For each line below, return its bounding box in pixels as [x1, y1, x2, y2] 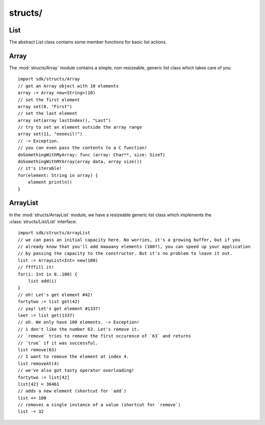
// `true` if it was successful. [18, 340, 98, 346]
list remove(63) [18, 347, 57, 352]
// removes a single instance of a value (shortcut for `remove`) [18, 402, 181, 408]
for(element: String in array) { [18, 172, 98, 178]
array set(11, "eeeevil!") [18, 131, 83, 137]
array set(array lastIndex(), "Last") [18, 117, 111, 123]
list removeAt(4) [18, 361, 59, 366]
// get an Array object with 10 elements [18, 83, 119, 88]
